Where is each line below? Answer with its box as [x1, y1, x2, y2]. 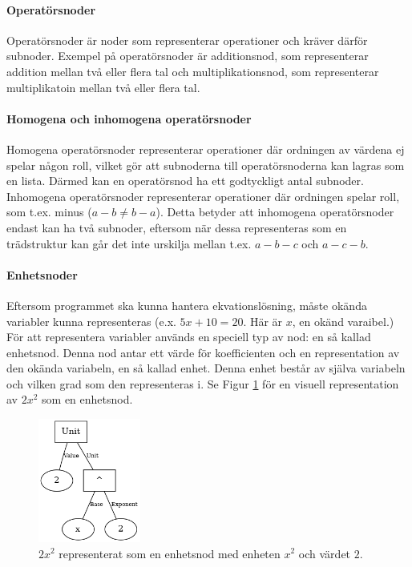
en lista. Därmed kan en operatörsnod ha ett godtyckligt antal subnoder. [6, 172, 364, 189]
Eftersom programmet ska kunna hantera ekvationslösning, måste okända [6, 296, 367, 313]
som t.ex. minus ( [6, 203, 92, 220]
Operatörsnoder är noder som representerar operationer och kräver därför [6, 31, 368, 48]
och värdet [298, 545, 351, 561]
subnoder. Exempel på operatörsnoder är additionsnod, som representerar [6, 47, 369, 64]
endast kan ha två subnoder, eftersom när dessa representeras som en [6, 219, 347, 235]
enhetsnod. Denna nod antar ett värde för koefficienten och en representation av [6, 344, 400, 360]
